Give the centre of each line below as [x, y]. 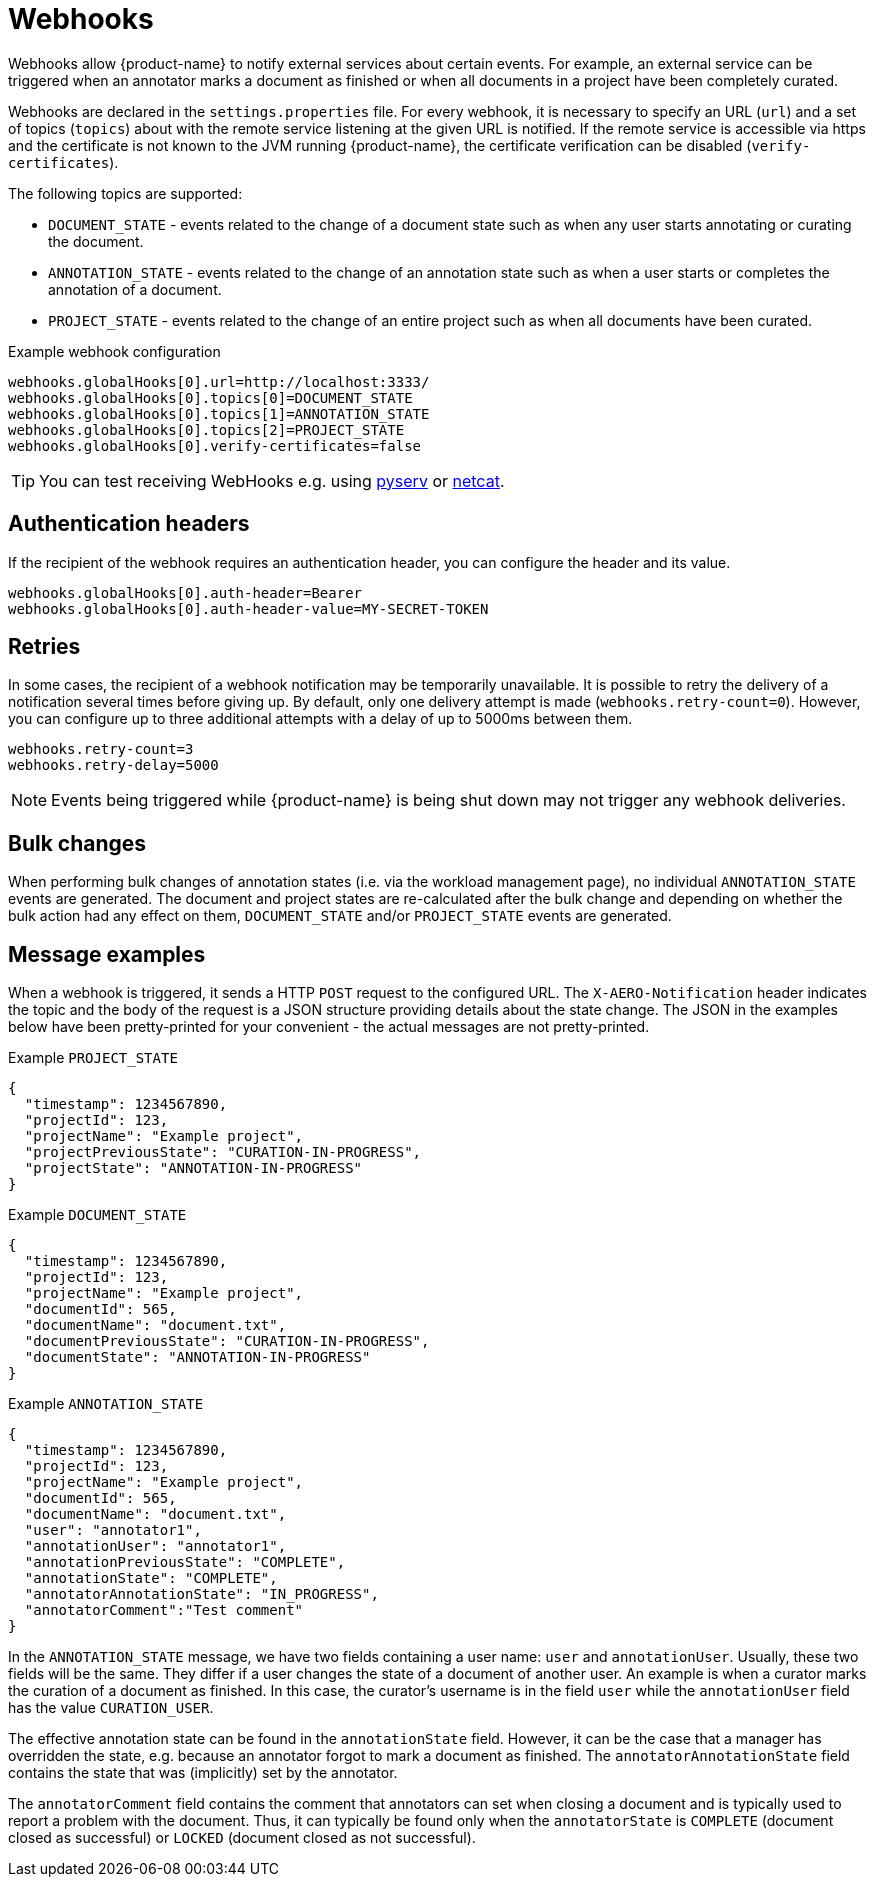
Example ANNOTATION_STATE [106, 1404]
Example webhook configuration [114, 351]
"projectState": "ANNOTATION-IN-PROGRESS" [193, 1168]
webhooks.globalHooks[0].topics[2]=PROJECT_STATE [206, 429]
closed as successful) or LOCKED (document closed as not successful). [242, 1838]
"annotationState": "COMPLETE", [151, 1578]
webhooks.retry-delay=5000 [113, 765]
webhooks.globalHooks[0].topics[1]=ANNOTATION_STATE [219, 413]
